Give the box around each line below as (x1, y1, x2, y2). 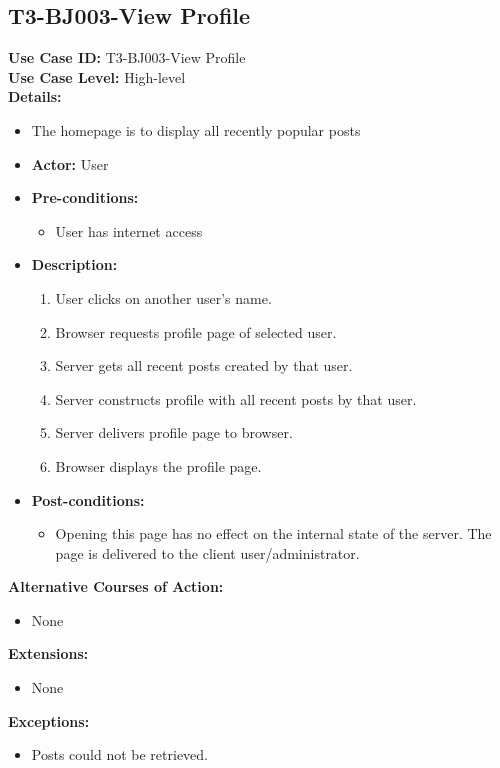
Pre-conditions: (31, 187, 139, 208)
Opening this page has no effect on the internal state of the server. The (55, 523, 492, 544)
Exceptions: (8, 710, 90, 731)
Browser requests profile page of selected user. (55, 321, 337, 342)
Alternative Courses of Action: (8, 576, 224, 597)
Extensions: (8, 643, 89, 664)
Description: (31, 254, 118, 275)
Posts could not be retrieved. (31, 744, 209, 765)
